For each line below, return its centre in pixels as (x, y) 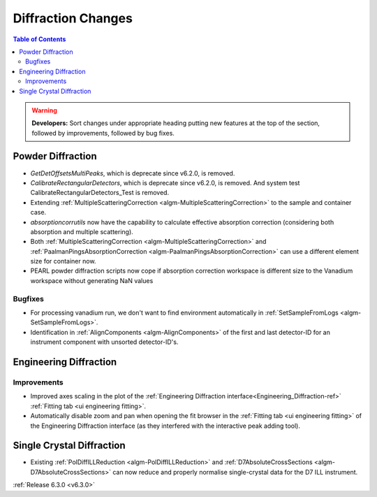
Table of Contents (39, 39)
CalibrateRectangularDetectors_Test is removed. (100, 193)
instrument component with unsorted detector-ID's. (104, 342)
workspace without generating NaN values (92, 280)
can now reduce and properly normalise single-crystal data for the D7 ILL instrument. (235, 472)
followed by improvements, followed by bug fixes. (103, 133)
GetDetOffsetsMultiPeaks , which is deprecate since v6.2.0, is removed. (133, 173)
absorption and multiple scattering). (82, 231)
